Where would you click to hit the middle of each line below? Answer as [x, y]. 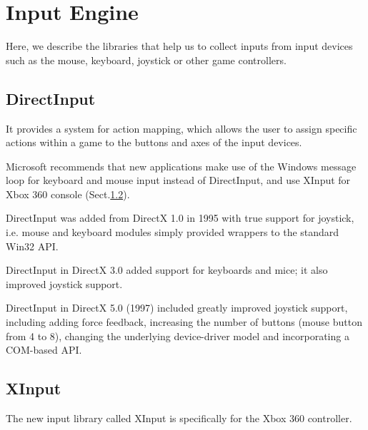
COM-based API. [44, 350]
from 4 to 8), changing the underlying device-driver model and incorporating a [178, 336]
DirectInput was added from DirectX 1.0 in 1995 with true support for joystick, [180, 218]
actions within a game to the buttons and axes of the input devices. [154, 142]
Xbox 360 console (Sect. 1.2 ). [68, 194]
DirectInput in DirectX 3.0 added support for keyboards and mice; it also [167, 270]
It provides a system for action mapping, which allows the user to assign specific [181, 128]
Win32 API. [32, 246]
